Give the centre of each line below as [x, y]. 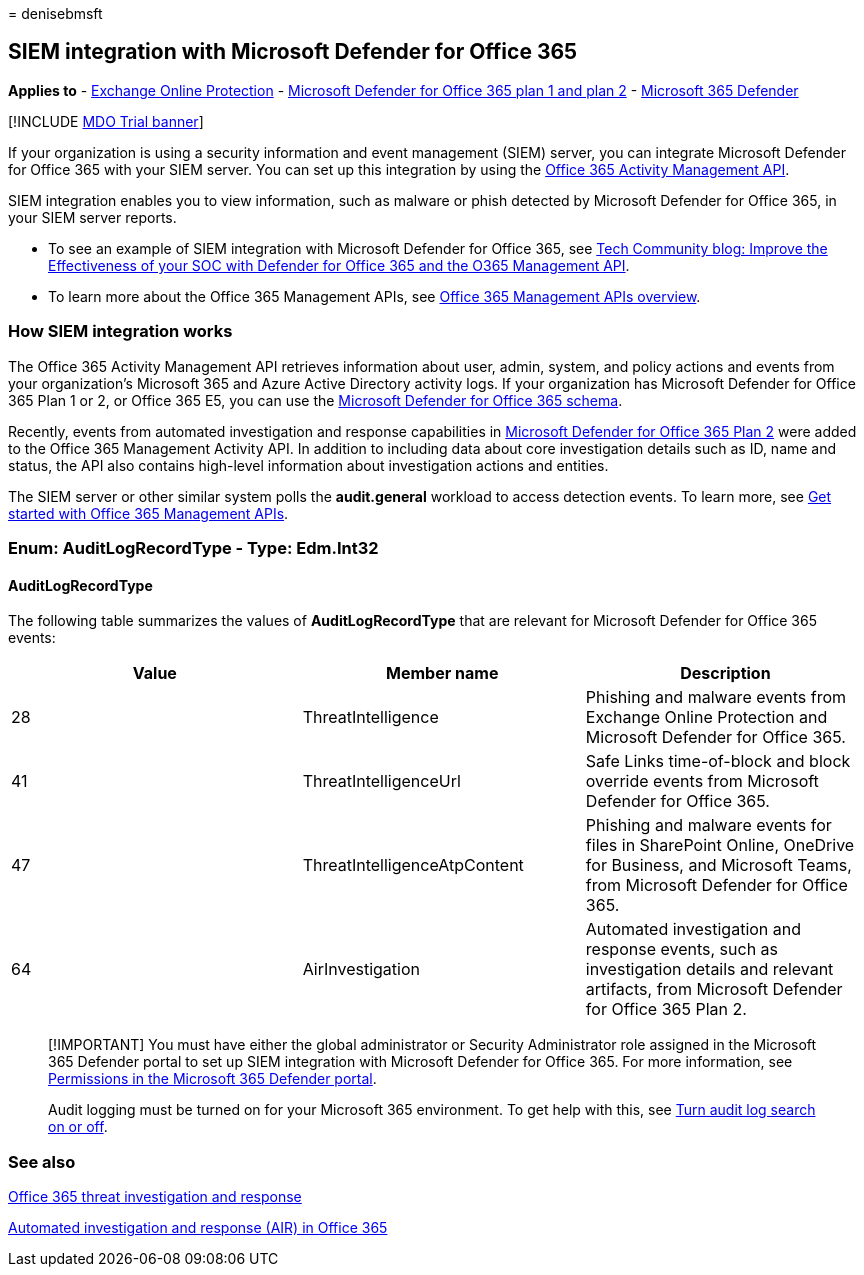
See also [42, 1161]
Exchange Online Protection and [706, 717]
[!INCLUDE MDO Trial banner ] [106, 121]
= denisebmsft [55, 13]
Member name [442, 673]
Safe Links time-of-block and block [718, 761]
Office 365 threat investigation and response [155, 1196]
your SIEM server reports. [92, 217]
